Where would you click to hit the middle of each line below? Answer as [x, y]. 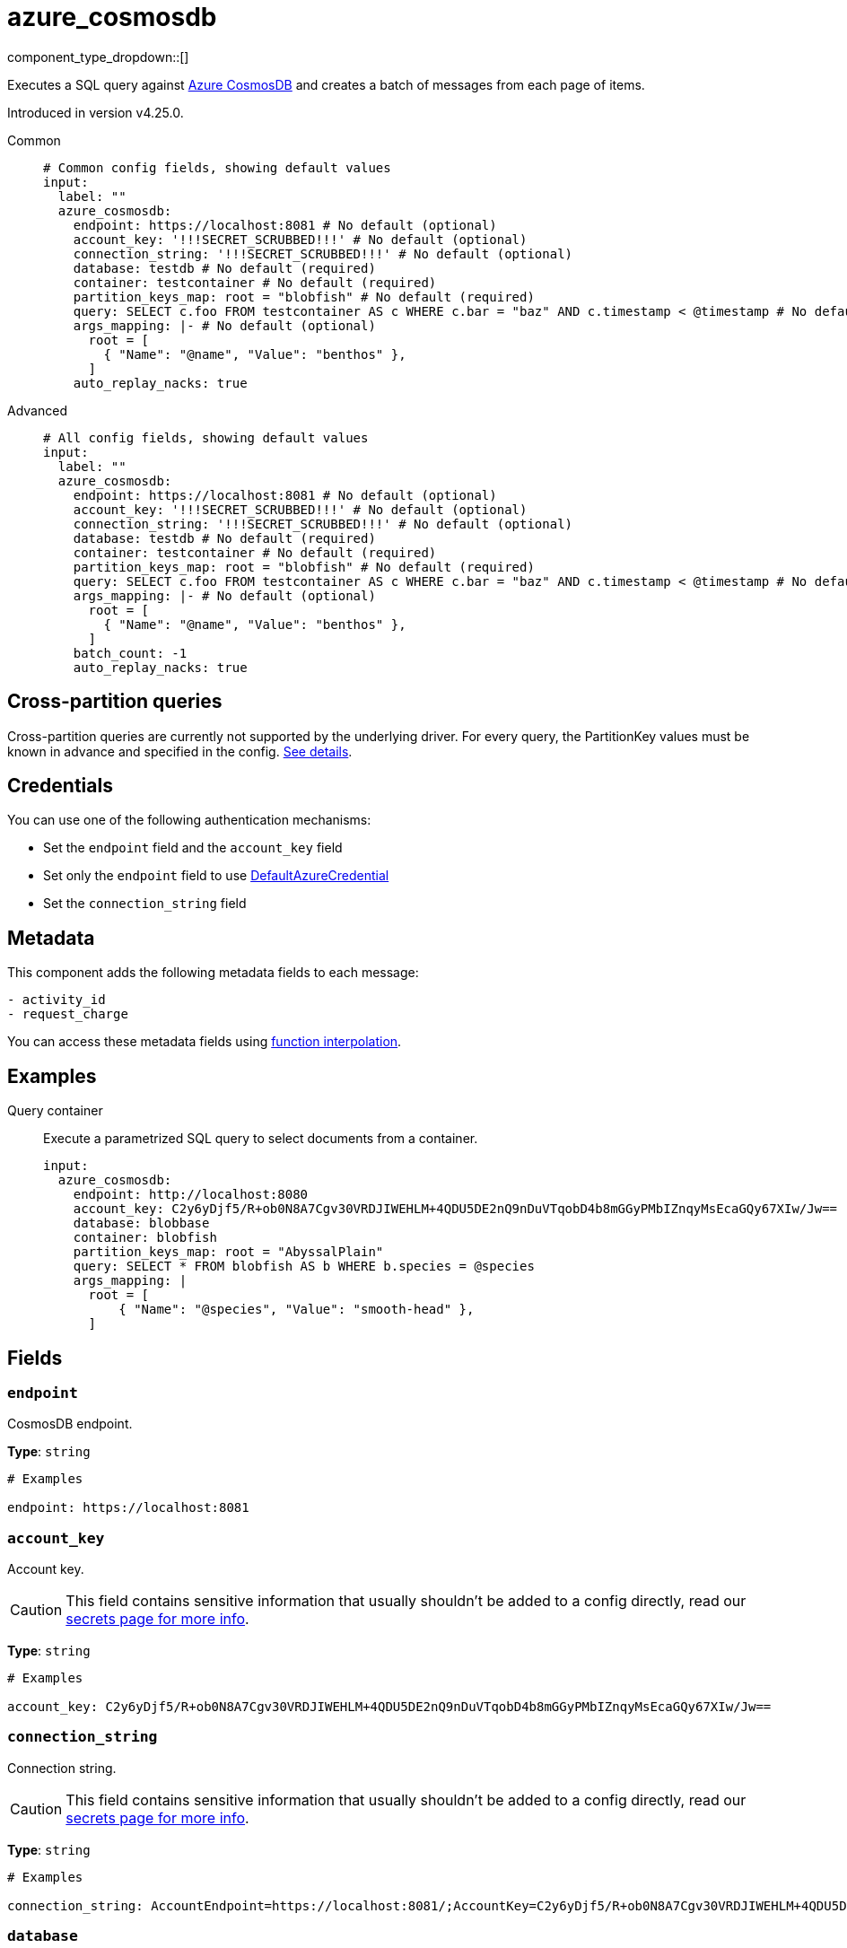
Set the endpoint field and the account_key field [193, 848]
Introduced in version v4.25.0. [96, 112]
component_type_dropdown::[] [98, 57]
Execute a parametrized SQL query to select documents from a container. [261, 1139]
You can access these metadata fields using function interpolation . [205, 1042]
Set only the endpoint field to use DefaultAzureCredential [216, 876]
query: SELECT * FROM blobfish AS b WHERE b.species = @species [304, 1267]
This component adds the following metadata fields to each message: [213, 973]
